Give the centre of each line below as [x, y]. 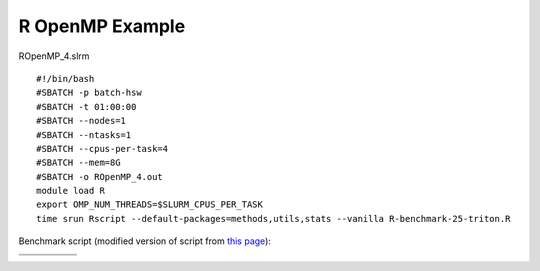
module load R [70, 191]
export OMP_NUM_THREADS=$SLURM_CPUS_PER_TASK [150, 204]
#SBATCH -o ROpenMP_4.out [100, 176]
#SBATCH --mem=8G [78, 163]
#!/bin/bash [65, 78]
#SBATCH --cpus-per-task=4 [102, 148]
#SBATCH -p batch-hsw [89, 93]
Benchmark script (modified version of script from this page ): [145, 241]
